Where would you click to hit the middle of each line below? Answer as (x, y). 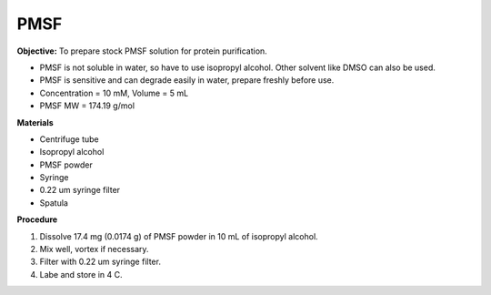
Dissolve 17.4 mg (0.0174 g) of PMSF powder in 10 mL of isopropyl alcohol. (179, 236)
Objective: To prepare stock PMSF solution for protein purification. (142, 51)
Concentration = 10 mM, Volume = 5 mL (114, 93)
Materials (35, 122)
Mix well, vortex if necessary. (94, 249)
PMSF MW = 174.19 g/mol (87, 106)
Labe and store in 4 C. (81, 274)
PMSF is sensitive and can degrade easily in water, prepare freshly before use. (187, 80)
